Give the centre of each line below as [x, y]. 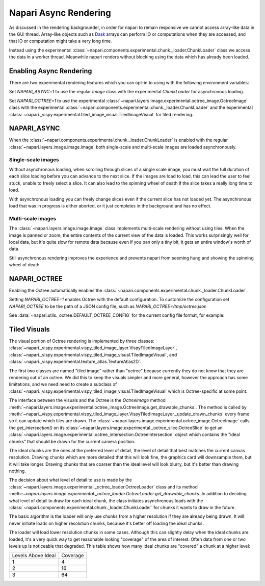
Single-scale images [34, 159]
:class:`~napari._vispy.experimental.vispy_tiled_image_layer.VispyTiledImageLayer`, [93, 348]
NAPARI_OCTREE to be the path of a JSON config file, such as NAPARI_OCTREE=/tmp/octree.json [108, 306]
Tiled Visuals [29, 329]
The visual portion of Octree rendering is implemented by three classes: [82, 341]
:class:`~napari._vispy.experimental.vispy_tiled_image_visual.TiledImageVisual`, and [93, 355]
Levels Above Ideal [34, 556]
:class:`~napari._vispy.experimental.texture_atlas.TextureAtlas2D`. [75, 362]
